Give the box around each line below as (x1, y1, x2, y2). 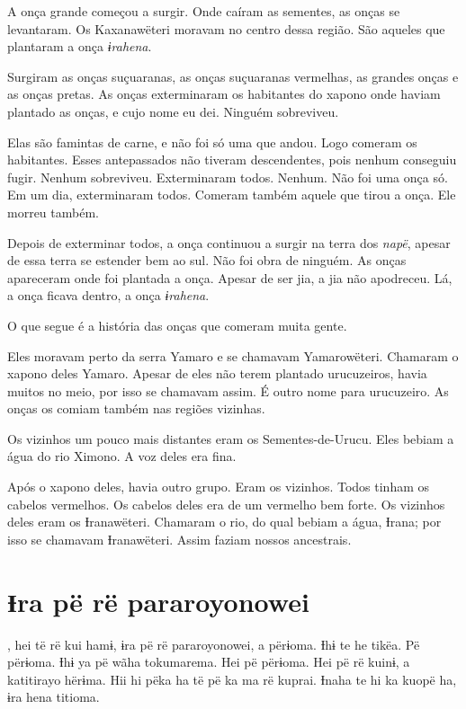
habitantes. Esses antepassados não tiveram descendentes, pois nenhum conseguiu (7, 150, 457, 169)
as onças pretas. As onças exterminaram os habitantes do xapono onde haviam (7, 84, 441, 103)
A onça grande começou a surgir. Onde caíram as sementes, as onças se (7, 2, 400, 20)
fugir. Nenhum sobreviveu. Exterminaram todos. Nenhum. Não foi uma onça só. (7, 167, 448, 186)
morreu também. (7, 202, 99, 221)
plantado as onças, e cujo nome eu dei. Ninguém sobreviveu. (7, 102, 339, 120)
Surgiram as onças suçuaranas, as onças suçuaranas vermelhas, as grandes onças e (7, 66, 459, 85)
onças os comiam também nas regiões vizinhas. (7, 399, 265, 418)
